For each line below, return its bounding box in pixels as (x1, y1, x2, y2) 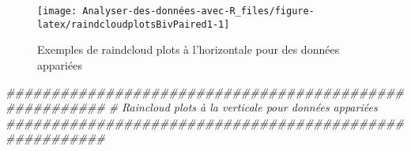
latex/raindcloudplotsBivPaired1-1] (37, 18, 230, 30)
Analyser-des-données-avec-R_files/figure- (82, 6, 315, 17)
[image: (37, 6, 77, 17)
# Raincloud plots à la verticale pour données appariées (108, 99, 378, 115)
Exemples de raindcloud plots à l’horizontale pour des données (37, 41, 340, 58)
